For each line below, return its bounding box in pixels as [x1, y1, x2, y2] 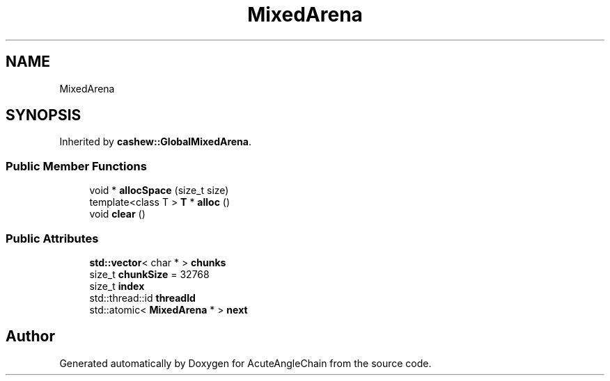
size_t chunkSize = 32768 [89, 268, 210, 280]
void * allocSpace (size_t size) [89, 184, 229, 197]
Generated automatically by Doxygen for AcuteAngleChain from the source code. [59, 357, 432, 369]
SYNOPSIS [6, 106, 81, 124]
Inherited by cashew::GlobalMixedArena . [59, 136, 252, 148]
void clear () [89, 208, 146, 220]
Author [6, 327, 55, 346]
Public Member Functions [6, 159, 147, 173]
